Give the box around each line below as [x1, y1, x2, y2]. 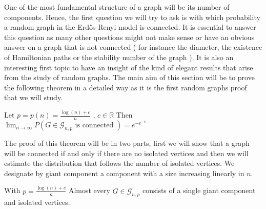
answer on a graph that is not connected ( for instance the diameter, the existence [4, 42, 262, 52]
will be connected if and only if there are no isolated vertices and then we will [4, 147, 249, 158]
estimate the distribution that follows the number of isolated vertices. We [4, 158, 235, 168]
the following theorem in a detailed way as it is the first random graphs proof [4, 82, 247, 92]
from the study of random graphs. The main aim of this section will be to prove [4, 72, 255, 83]
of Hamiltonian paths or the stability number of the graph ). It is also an [4, 51, 234, 62]
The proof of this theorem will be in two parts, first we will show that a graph [4, 138, 250, 148]
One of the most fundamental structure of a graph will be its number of [4, 2, 230, 12]
